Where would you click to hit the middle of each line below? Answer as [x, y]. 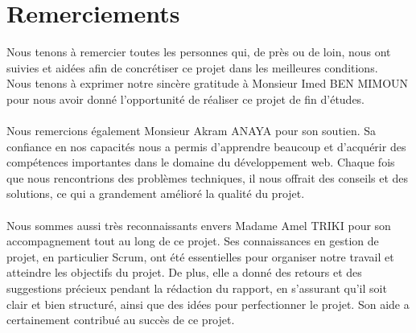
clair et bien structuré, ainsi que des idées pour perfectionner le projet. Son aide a [208, 304]
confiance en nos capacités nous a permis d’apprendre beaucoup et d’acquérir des [206, 146]
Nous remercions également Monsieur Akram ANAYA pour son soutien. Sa [192, 131]
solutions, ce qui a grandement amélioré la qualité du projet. [156, 193]
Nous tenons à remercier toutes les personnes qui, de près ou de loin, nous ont [199, 52]
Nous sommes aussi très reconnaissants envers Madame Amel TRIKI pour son [199, 225]
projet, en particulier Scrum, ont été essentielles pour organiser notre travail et [200, 256]
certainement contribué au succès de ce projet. [121, 320]
